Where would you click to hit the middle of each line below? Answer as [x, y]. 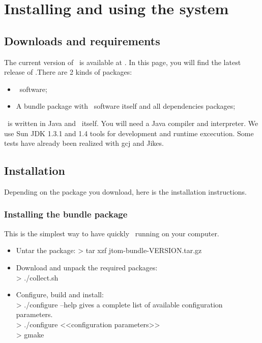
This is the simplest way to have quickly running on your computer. [112, 233]
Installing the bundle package [66, 214]
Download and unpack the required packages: [87, 267]
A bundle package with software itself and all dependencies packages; [126, 106]
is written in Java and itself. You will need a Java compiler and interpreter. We [133, 123]
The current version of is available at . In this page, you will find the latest [123, 62]
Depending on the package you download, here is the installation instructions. [126, 191]
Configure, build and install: [60, 294]
